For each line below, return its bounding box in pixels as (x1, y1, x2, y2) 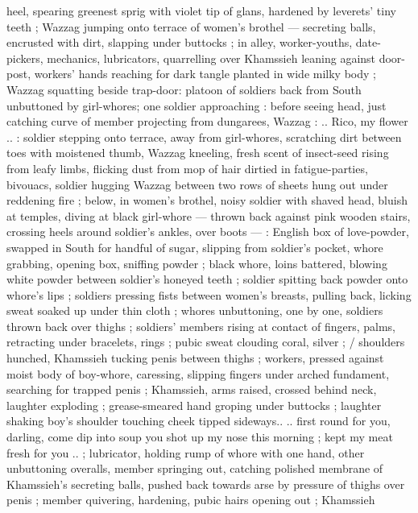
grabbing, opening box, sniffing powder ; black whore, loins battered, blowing (6, 254, 387, 271)
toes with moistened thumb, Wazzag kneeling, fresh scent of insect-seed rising (6, 144, 389, 161)
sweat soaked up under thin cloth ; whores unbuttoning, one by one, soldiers (6, 302, 383, 319)
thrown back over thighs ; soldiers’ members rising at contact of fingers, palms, (6, 317, 395, 334)
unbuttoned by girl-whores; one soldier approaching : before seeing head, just (6, 97, 387, 114)
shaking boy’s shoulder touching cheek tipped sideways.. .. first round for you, (6, 412, 391, 429)
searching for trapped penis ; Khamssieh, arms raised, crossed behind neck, (6, 381, 377, 398)
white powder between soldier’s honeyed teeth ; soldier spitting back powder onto (6, 271, 408, 288)
